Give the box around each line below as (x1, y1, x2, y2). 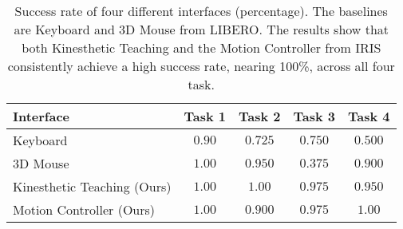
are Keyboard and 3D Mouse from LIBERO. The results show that (14, 20, 389, 38)
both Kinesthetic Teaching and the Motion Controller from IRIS (22, 38, 381, 57)
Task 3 (293, 107, 335, 125)
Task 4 (348, 107, 390, 125)
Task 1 (184, 107, 226, 125)
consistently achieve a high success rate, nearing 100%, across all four (7, 57, 395, 75)
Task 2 (238, 107, 281, 125)
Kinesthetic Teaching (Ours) (13, 177, 172, 195)
